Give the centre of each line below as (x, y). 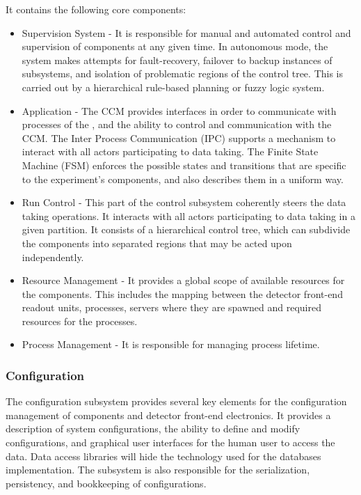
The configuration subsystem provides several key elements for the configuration (176, 401)
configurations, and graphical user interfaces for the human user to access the (170, 442)
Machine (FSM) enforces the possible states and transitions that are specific (184, 165)
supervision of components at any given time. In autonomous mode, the (175, 46)
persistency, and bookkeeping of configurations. (106, 483)
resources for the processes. (80, 321)
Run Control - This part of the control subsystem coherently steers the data (184, 202)
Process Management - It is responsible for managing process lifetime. (171, 344)
